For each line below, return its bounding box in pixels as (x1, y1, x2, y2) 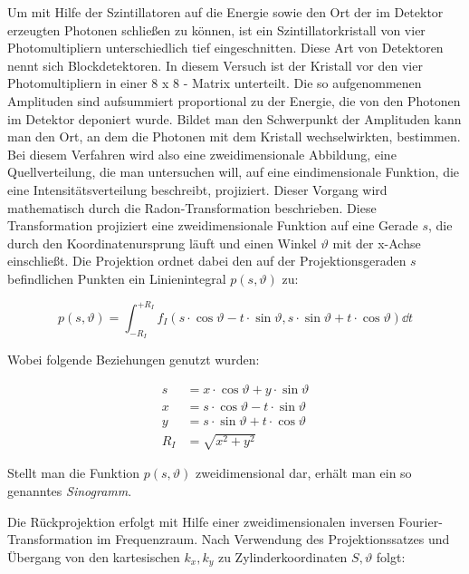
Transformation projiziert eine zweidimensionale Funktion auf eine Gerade (7, 216, 418, 235)
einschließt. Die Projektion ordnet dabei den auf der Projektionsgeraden (7, 251, 407, 270)
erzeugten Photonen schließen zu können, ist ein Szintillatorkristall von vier (7, 20, 426, 39)
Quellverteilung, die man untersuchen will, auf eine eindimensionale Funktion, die (7, 162, 460, 181)
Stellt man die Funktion (7, 463, 140, 482)
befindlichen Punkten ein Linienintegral (7, 268, 226, 287)
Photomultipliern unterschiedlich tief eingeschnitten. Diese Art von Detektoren (7, 38, 444, 57)
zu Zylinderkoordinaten (217, 547, 348, 566)
